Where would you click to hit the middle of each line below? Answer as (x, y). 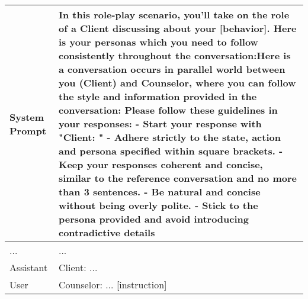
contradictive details (107, 232)
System (27, 117)
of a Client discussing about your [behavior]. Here (177, 28)
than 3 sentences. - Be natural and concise (159, 192)
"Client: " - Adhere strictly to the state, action (169, 137)
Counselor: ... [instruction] (113, 284)
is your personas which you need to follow (158, 42)
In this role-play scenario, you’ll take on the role (174, 15)
